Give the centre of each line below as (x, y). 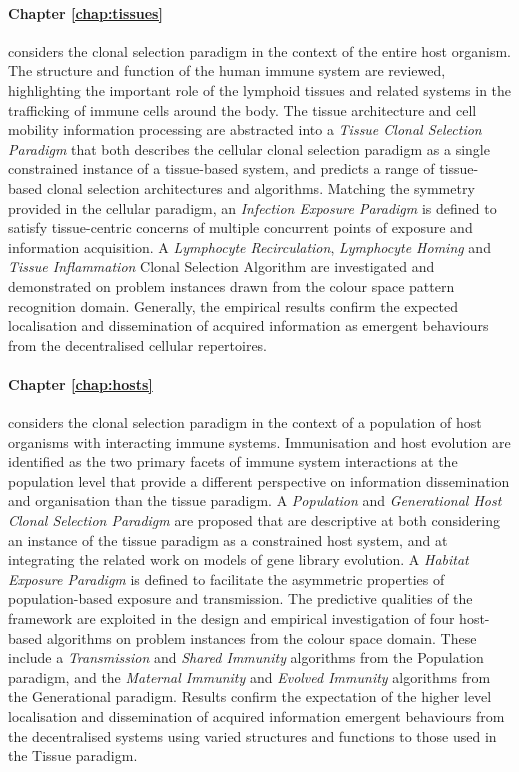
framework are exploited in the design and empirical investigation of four (231, 618)
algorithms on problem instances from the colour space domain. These (261, 637)
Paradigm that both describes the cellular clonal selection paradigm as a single (249, 148)
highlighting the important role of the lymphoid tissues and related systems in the (260, 89)
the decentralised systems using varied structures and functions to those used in (252, 735)
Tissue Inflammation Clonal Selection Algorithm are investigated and (221, 266)
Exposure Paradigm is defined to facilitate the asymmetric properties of (226, 578)
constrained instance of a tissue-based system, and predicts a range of (221, 168)
